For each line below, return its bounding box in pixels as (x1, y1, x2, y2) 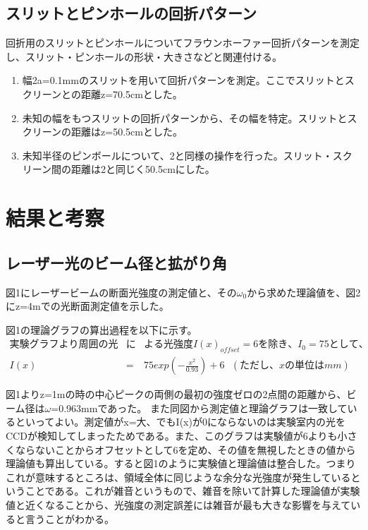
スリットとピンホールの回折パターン (6, 2, 257, 24)
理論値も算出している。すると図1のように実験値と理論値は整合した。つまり (6, 456, 356, 471)
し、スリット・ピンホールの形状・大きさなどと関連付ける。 (6, 49, 282, 64)
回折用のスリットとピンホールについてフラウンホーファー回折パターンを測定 (6, 35, 360, 50)
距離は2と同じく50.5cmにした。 (71, 162, 215, 176)
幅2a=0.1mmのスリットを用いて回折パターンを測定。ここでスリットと (22, 73, 345, 88)
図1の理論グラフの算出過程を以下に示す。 (6, 322, 197, 337)
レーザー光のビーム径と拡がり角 (6, 251, 227, 273)
